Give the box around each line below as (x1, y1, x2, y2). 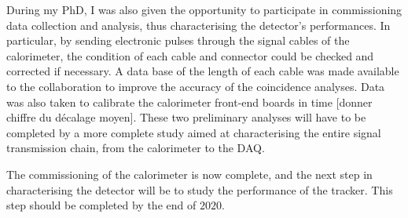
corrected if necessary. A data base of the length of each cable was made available (6, 63, 399, 79)
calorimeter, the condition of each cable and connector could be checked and (6, 47, 374, 64)
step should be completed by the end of (6, 197, 197, 213)
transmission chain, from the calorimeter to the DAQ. (6, 140, 265, 156)
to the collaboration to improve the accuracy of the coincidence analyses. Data (6, 78, 385, 94)
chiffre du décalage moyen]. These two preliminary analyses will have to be (6, 109, 366, 125)
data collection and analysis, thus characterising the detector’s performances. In (6, 16, 391, 33)
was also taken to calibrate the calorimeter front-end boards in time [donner (6, 93, 373, 110)
